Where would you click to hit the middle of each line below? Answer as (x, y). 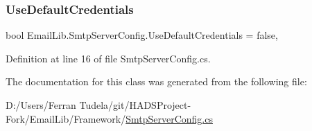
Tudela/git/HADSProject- (135, 105)
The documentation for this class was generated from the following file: (156, 81)
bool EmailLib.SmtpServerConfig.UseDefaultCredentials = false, (142, 35)
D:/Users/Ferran (41, 105)
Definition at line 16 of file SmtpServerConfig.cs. (108, 58)
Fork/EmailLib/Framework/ (66, 118)
